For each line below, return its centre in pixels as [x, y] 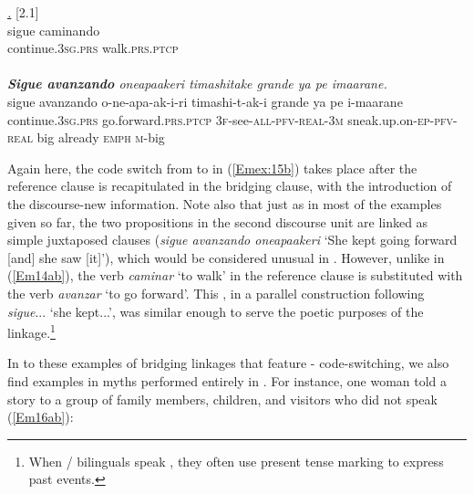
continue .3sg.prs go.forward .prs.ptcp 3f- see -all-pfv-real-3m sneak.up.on [211, 119]
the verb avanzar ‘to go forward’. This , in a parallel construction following [216, 293]
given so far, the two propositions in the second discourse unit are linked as [218, 221]
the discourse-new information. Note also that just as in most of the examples [225, 203]
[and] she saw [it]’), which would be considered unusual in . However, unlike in [226, 257]
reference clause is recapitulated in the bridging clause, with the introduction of [230, 186]
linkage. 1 [31, 331]
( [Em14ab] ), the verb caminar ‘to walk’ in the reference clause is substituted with [235, 275]
